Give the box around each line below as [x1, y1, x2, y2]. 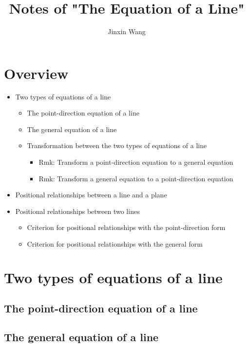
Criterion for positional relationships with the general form [27, 239, 203, 249]
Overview [4, 63, 69, 83]
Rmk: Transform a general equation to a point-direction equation [38, 173, 233, 183]
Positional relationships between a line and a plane [15, 190, 167, 200]
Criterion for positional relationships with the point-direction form [27, 222, 226, 232]
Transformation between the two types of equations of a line [27, 140, 207, 151]
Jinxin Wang [108, 26, 146, 37]
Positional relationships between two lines [15, 206, 140, 216]
